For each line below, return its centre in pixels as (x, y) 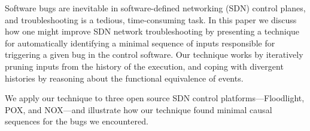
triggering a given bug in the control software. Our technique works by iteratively (154, 54)
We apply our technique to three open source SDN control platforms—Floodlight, (155, 98)
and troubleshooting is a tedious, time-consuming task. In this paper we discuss (151, 19)
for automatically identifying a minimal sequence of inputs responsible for (140, 43)
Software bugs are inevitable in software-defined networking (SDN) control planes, (155, 8)
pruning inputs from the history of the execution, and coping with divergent (144, 66)
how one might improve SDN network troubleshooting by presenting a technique (152, 31)
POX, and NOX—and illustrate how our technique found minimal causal (139, 109)
